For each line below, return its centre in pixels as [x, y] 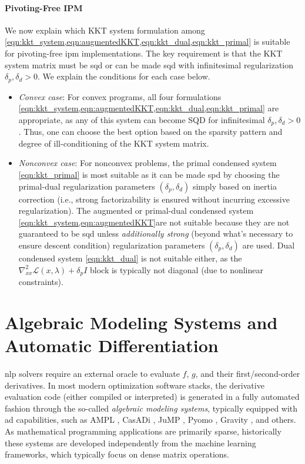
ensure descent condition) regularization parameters [112, 245]
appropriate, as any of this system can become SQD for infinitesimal [142, 119]
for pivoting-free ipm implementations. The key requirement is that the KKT [144, 53]
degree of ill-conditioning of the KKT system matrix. [114, 143]
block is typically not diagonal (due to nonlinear [177, 269]
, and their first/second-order [248, 373]
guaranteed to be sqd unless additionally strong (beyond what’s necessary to [156, 233]
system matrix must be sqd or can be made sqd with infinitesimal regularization [149, 64]
